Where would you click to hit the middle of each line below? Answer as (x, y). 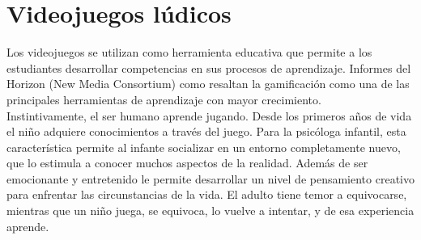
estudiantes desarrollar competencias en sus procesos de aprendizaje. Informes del (209, 67)
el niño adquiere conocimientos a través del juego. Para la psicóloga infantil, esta (206, 131)
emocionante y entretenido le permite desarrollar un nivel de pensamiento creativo (210, 178)
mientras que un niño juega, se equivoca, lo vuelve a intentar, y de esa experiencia (210, 211)
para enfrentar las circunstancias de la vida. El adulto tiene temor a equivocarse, (207, 194)
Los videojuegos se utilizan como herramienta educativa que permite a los (189, 52)
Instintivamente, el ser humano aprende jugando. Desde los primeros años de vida (209, 115)
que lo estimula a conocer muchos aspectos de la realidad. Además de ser (187, 163)
